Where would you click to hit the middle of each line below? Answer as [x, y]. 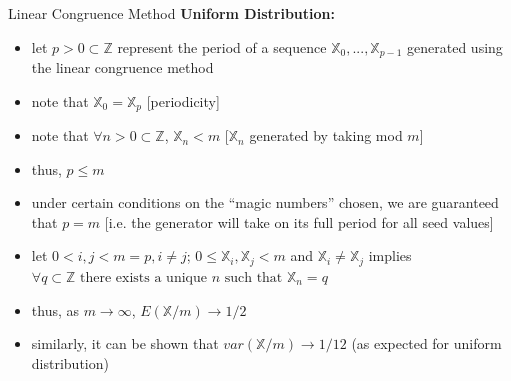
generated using [455, 46]
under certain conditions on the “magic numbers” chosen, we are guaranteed [265, 202]
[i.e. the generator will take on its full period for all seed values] [299, 221]
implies [390, 255]
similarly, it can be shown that [125, 343]
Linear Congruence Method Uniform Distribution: [171, 13]
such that [253, 277]
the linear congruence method [122, 67]
